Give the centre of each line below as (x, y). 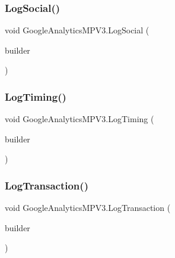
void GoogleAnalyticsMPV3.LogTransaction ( (88, 208)
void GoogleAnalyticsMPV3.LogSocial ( (77, 30)
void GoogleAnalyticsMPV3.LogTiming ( (79, 119)
